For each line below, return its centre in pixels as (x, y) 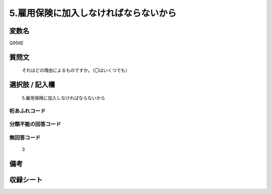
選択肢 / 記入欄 (32, 85)
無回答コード (25, 137)
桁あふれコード (27, 111)
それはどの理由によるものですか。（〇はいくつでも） (76, 70)
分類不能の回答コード (35, 124)
